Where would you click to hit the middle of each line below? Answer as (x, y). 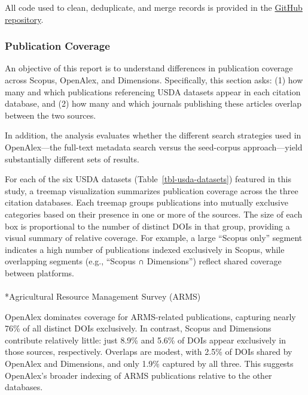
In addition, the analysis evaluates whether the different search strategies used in (153, 135)
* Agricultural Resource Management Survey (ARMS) (103, 296)
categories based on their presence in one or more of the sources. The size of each (154, 214)
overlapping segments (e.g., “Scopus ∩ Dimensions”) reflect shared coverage (143, 261)
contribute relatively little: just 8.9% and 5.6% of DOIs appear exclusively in (145, 340)
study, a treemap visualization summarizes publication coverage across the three (152, 190)
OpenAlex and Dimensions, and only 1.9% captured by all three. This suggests (149, 364)
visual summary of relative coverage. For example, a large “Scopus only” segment (154, 238)
